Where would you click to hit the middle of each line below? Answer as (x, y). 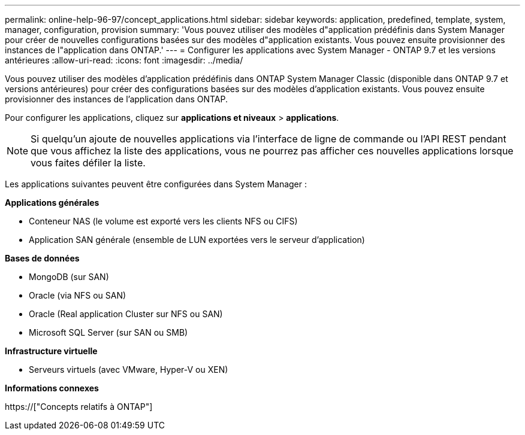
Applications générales (52, 203)
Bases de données (42, 258)
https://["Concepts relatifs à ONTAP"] (79, 407)
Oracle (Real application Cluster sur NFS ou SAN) (126, 314)
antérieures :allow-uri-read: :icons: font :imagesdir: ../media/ (124, 60)
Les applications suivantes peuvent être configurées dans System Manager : (156, 184)
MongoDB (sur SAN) (69, 277)
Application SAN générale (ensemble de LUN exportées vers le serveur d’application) (197, 240)
